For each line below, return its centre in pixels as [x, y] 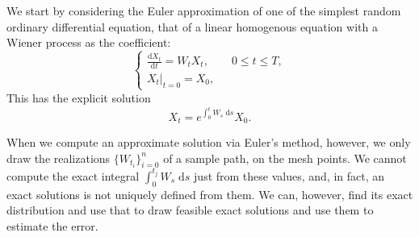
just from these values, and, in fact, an [289, 175]
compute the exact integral [73, 175]
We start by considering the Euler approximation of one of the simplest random [204, 10]
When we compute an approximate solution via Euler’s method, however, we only [209, 142]
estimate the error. [52, 225]
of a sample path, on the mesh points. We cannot [285, 158]
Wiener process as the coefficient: [89, 42]
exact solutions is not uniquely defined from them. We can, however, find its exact [210, 194]
